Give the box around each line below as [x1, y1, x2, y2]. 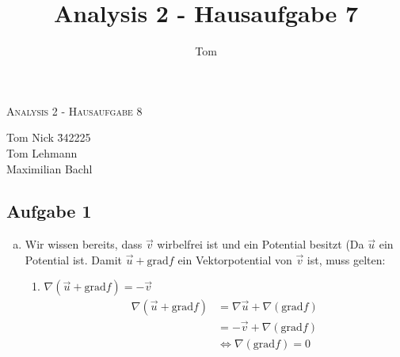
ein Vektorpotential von [177, 251, 292, 268]
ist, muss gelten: [307, 251, 386, 268]
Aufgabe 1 [6, 199, 92, 223]
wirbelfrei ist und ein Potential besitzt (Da [157, 236, 364, 253]
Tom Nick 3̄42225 [6, 129, 91, 146]
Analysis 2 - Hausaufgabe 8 [6, 102, 143, 119]
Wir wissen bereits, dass [25, 236, 143, 253]
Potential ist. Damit [25, 251, 122, 268]
